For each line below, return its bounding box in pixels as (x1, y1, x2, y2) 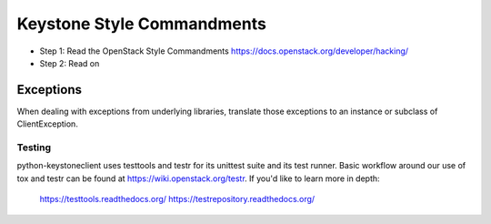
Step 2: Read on (39, 57, 100, 68)
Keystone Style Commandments (16, 14, 267, 34)
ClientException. (16, 118, 79, 129)
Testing (16, 141, 52, 154)
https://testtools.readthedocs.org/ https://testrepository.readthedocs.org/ (39, 194, 316, 205)
